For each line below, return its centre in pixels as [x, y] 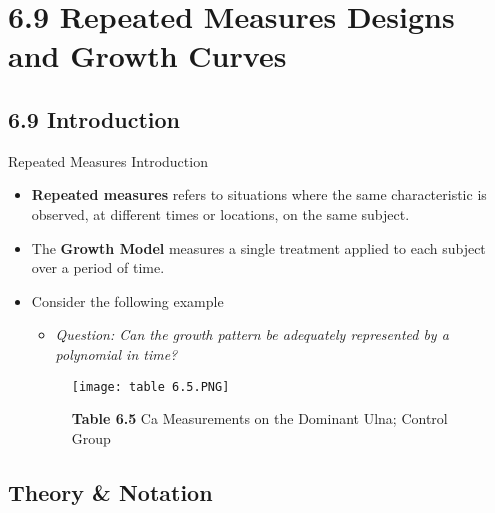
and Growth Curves [147, 55]
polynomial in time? [116, 353]
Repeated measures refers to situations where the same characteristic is [259, 194]
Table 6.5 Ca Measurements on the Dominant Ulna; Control [259, 418]
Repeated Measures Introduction [108, 160]
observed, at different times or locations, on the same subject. [220, 213]
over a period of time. [98, 267]
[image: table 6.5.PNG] [150, 386]
